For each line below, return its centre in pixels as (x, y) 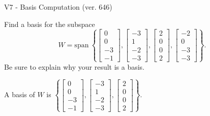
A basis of (20, 94)
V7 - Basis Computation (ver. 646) (58, 7)
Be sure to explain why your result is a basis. (74, 66)
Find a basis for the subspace (50, 24)
